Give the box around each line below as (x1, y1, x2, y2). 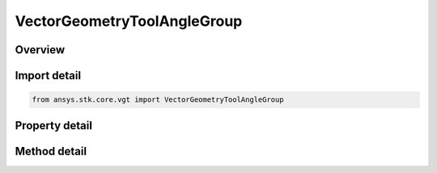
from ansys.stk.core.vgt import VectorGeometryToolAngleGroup (32, 95, 284, 104)
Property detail (15, 118, 93, 133)
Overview (15, 43, 66, 57)
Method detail (15, 144, 87, 158)
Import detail (15, 69, 81, 82)
